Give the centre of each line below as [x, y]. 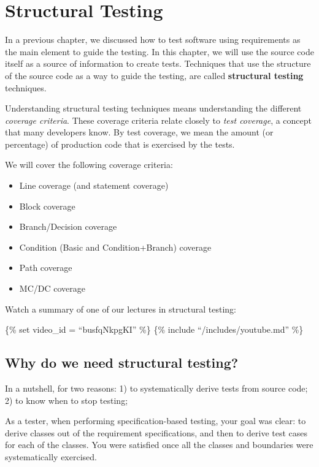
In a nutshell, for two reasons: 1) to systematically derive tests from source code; [156, 388]
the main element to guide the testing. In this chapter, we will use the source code [159, 51]
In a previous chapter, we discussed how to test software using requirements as [153, 40]
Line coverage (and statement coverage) [94, 185]
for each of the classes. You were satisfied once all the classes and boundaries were [159, 445]
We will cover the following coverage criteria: [89, 165]
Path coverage [46, 268]
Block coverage [47, 206]
